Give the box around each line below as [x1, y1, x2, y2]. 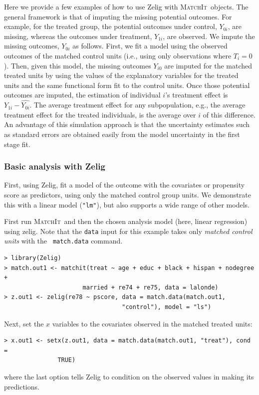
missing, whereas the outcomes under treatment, [4, 30, 152, 41]
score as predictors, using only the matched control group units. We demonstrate [4, 189, 251, 199]
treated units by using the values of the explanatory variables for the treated [4, 70, 239, 80]
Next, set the [4, 318, 44, 328]
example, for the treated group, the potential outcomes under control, [4, 21, 217, 31]
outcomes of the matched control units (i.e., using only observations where [4, 50, 232, 60]
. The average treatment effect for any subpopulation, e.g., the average [29, 99, 246, 110]
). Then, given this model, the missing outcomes [4, 60, 151, 70]
